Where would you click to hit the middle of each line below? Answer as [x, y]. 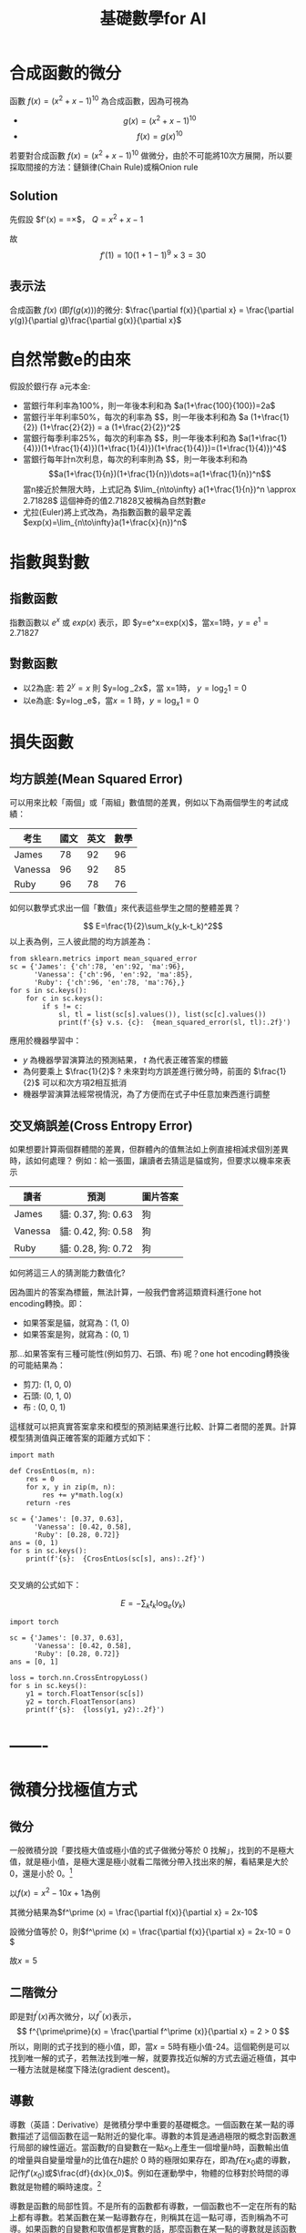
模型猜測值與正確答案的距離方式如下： [81, 1438]
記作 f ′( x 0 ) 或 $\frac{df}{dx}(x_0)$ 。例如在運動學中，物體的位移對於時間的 [145, 2174]
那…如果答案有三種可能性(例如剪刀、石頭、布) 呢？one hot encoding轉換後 [149, 1353]
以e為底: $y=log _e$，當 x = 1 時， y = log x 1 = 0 [111, 702]
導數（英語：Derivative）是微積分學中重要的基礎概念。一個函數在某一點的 [148, 2125]
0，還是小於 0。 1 [41, 1872]
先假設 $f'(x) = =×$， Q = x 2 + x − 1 [76, 219]
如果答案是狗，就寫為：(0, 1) [76, 1334]
